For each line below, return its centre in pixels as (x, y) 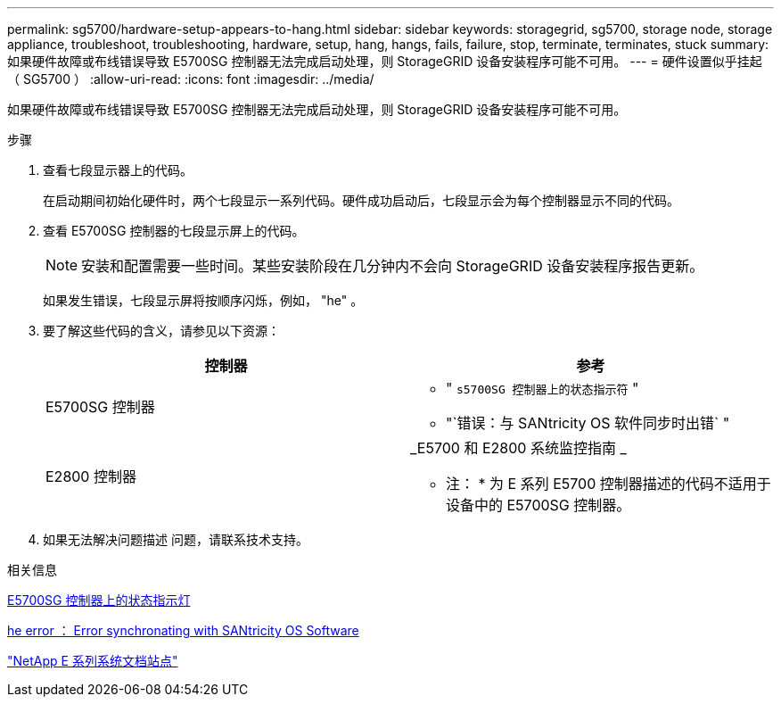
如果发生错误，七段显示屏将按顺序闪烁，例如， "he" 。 (203, 300)
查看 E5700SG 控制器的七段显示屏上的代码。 (174, 231)
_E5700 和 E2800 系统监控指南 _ (518, 448)
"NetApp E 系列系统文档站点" (93, 661)
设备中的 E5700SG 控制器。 (538, 505)
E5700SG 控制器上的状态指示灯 (99, 600)
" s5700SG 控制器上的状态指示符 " (543, 388)
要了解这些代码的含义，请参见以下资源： (161, 331)
